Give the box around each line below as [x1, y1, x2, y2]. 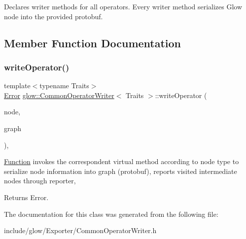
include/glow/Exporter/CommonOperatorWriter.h [4, 225, 157, 236]
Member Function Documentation [4, 35, 181, 50]
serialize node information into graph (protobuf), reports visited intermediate [4, 166, 237, 176]
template [4, 80, 31, 91]
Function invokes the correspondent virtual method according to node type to [4, 156, 239, 167]
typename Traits [39, 80, 89, 91]
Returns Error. [4, 192, 49, 202]
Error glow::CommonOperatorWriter [4, 90, 114, 100]
